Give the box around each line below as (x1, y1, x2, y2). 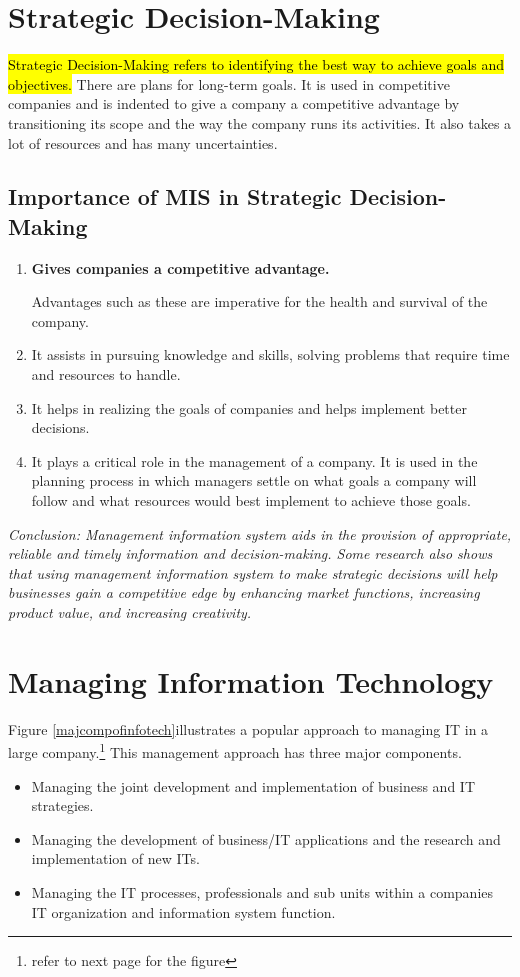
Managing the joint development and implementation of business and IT (31, 775, 475, 796)
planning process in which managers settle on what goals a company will (31, 470, 477, 491)
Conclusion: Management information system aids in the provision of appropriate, (8, 523, 512, 544)
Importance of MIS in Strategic (8, 181, 342, 212)
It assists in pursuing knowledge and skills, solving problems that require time (31, 344, 510, 365)
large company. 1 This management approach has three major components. (8, 739, 462, 762)
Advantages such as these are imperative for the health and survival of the (31, 291, 488, 312)
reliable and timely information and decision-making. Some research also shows (8, 543, 493, 564)
